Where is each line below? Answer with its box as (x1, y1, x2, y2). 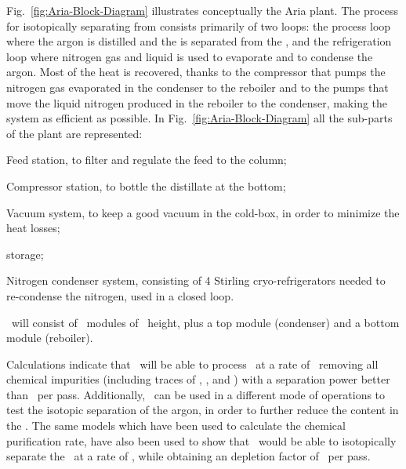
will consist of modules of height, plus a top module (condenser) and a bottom (11, 314, 400, 330)
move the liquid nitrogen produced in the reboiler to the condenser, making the (6, 94, 388, 111)
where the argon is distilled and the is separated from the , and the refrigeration (6, 33, 392, 49)
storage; (6, 245, 44, 262)
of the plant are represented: (6, 125, 143, 141)
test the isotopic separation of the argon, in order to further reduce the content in (6, 402, 399, 418)
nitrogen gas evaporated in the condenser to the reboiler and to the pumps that (6, 78, 389, 95)
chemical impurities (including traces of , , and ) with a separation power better (6, 371, 390, 387)
